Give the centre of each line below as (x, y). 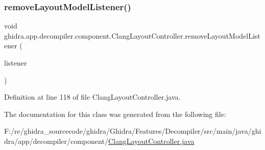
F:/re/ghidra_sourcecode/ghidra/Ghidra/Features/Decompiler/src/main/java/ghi (133, 131)
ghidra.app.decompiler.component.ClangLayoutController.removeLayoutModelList (132, 35)
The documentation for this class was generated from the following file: (115, 114)
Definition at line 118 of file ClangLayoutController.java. (92, 97)
